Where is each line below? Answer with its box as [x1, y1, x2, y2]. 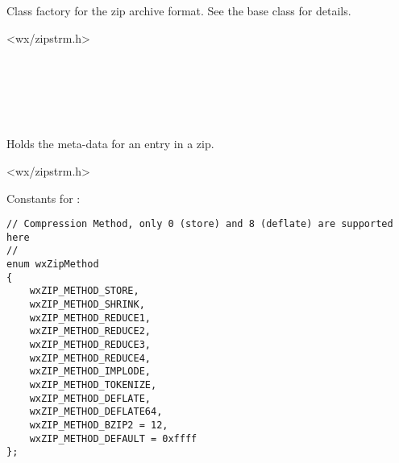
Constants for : [6, 189, 81, 206]
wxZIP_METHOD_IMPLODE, [29, 366, 151, 378]
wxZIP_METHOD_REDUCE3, [29, 339, 151, 351]
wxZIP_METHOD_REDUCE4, [29, 352, 151, 364]
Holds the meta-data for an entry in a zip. [6, 135, 214, 152]
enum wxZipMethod [6, 258, 99, 271]
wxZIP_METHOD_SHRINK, [29, 299, 145, 311]
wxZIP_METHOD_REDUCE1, [29, 312, 151, 324]
